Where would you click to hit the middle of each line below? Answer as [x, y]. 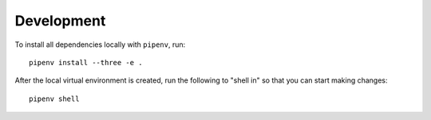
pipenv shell [54, 99]
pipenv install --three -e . [86, 62]
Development [60, 21]
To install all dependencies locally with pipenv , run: [100, 45]
